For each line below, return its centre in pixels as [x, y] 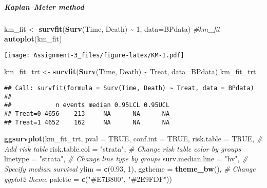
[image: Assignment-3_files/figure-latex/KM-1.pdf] [94, 55]
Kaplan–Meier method [44, 6]
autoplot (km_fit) [33, 39]
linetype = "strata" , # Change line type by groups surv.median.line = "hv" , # [126, 159]
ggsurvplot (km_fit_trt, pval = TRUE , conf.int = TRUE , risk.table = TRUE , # [133, 139]
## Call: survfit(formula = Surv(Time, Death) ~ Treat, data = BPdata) [129, 88]
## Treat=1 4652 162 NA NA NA [87, 122]
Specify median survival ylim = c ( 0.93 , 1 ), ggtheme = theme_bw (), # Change [130, 169]
